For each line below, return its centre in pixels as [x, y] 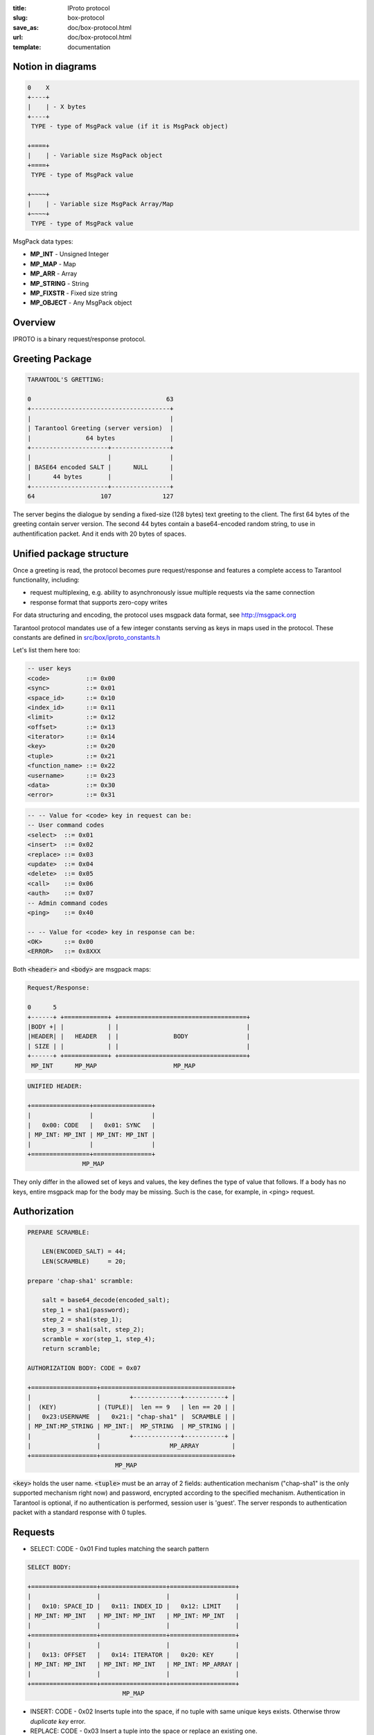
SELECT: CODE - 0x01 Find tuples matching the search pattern [119, 1549]
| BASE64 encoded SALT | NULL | [100, 467]
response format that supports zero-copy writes [99, 602]
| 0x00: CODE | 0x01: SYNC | [91, 1125]
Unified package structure [71, 553]
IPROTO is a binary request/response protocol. [79, 339]
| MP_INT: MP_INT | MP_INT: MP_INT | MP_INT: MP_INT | [133, 1616]
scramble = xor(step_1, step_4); [99, 1339]
